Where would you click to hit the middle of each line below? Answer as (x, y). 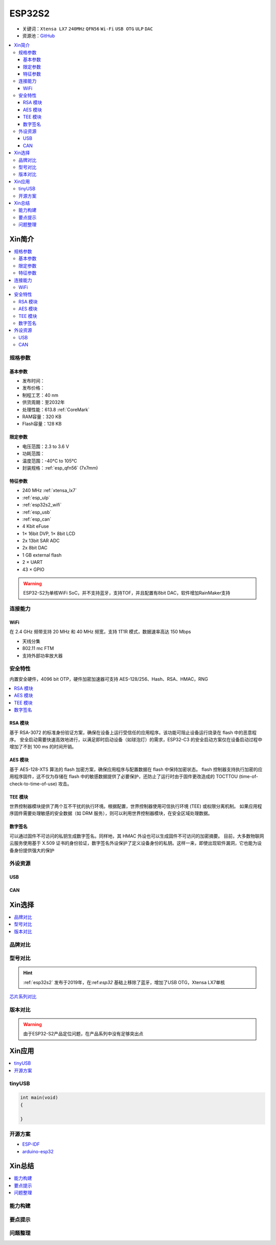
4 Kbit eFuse (36, 526)
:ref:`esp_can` (37, 519)
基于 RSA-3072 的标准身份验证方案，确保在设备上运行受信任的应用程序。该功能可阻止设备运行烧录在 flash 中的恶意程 (133, 732)
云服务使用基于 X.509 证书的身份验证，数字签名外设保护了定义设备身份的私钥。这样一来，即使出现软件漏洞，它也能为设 (136, 843)
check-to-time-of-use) (33, 784)
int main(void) (39, 1098)
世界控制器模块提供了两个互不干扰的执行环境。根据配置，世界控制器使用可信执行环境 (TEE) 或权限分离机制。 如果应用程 (136, 806)
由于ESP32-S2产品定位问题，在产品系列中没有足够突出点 (83, 1034)
